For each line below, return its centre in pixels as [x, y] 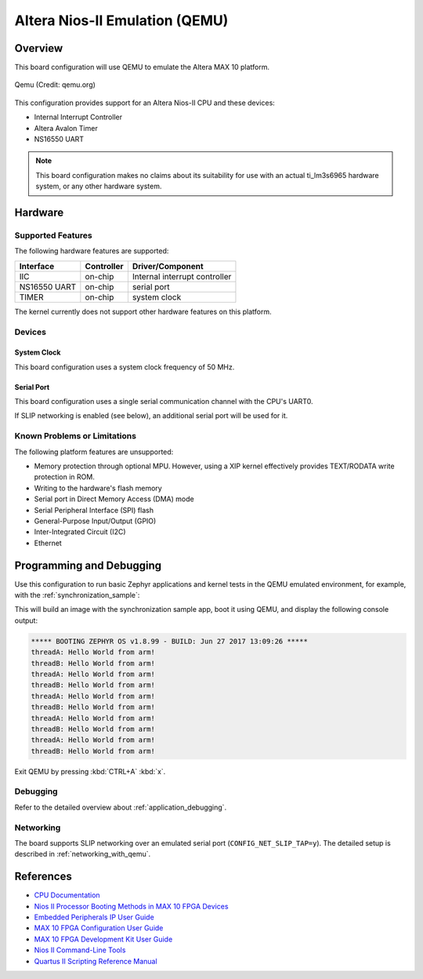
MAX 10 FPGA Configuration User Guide [99, 928]
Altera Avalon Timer [66, 128]
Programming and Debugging [88, 565]
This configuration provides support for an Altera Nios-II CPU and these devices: [145, 103]
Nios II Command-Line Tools [80, 950]
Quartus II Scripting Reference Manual [96, 961]
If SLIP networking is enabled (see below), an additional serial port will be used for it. [151, 416]
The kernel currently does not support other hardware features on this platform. [143, 311]
